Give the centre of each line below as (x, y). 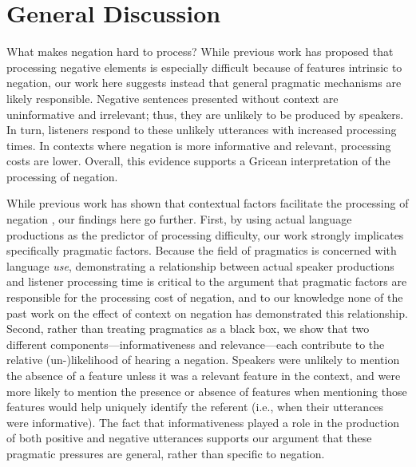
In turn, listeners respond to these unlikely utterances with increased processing (202, 130)
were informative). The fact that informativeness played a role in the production (203, 422)
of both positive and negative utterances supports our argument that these (189, 438)
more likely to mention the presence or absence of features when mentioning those (207, 391)
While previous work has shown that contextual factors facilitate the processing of (208, 203)
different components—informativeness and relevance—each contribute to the (196, 344)
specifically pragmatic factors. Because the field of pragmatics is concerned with (202, 250)
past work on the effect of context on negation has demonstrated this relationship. (207, 313)
